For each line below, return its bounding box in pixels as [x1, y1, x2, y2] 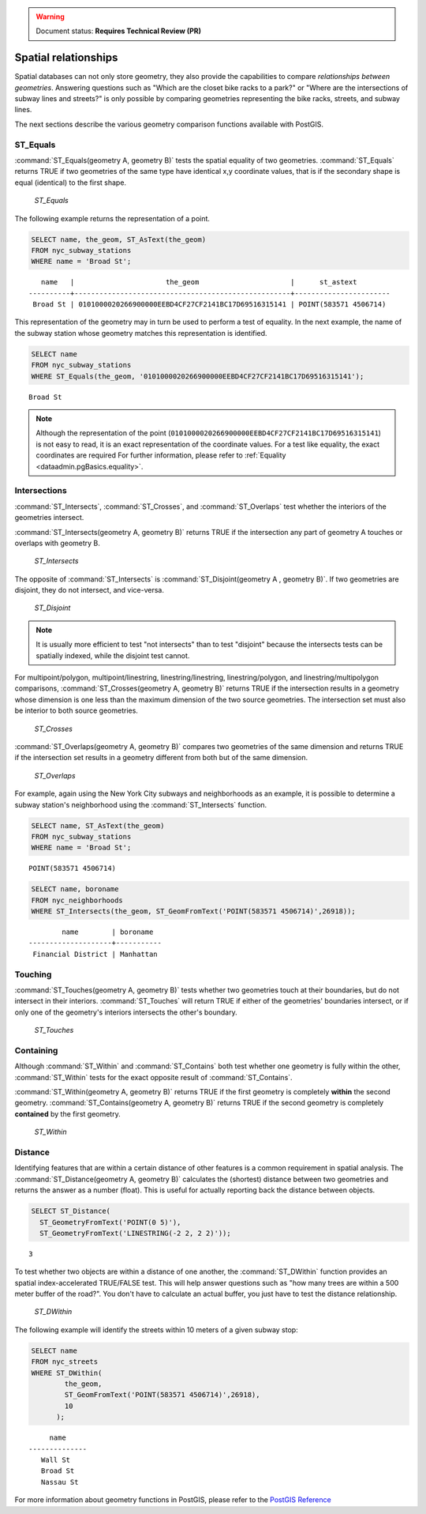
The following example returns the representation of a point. [14, 213, 211, 223]
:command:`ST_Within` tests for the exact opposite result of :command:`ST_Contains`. [14, 1072, 293, 1082]
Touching [14, 969, 52, 980]
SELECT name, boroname [31, 885, 119, 894]
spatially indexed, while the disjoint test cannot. [35, 650, 190, 660]
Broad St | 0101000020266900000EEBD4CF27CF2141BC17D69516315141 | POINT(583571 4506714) [32, 300, 387, 309]
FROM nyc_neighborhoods [31, 895, 124, 905]
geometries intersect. [14, 513, 84, 522]
